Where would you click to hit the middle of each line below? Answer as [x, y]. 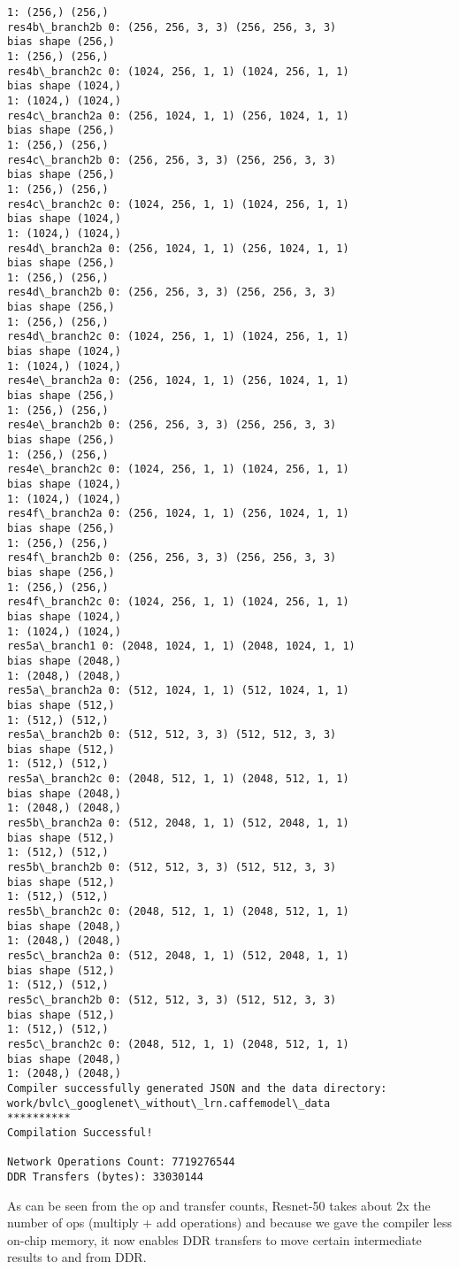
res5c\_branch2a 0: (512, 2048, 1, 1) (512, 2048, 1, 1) [178, 956]
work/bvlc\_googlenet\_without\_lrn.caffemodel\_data [169, 1103]
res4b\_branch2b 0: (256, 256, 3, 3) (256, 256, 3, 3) [172, 27]
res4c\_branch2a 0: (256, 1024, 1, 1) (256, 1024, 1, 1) [178, 115]
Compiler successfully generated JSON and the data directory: [197, 1088]
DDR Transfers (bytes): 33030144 [105, 1177]
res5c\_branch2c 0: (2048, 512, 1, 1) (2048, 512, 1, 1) [178, 1044]
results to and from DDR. [77, 1257]
